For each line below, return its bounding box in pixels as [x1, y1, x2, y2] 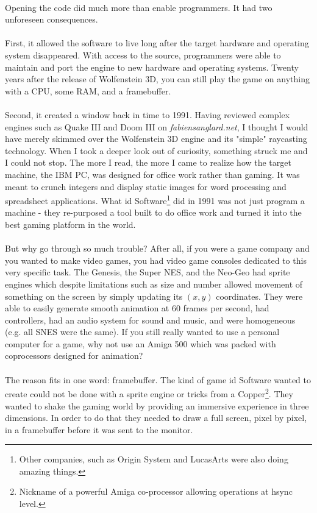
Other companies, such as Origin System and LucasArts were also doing [19, 453, 288, 465]
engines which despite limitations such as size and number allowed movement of [5, 277, 303, 290]
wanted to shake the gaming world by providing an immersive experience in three [5, 399, 309, 412]
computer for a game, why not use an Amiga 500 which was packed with [5, 337, 276, 350]
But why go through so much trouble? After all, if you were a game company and [5, 242, 310, 255]
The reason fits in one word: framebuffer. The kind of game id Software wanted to [5, 373, 311, 386]
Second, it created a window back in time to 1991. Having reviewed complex [5, 108, 290, 121]
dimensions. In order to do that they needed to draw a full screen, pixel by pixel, [5, 411, 307, 424]
